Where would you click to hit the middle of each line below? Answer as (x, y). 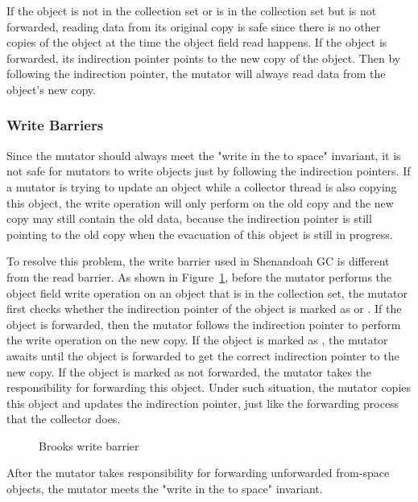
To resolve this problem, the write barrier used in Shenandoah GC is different (198, 261)
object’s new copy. (51, 89)
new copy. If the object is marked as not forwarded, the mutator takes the (189, 371)
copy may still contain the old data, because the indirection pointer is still (189, 218)
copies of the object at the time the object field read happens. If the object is (197, 42)
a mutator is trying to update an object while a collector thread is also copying (202, 186)
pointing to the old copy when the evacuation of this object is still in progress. (200, 234)
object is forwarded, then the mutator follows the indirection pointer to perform (204, 324)
